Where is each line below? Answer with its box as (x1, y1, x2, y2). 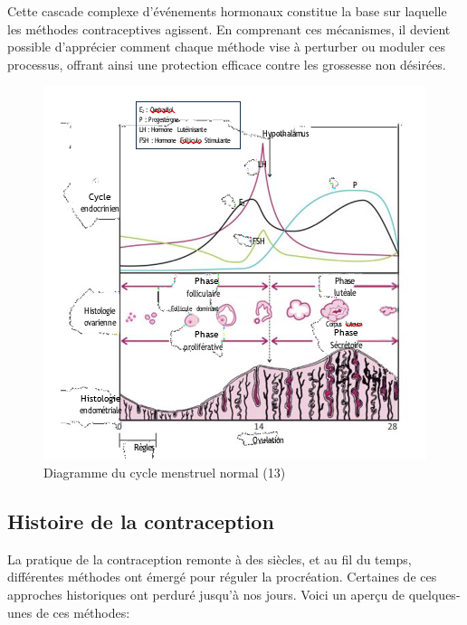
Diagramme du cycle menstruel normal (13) (43, 462, 286, 481)
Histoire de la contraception (7, 507, 274, 535)
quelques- (408, 584, 461, 603)
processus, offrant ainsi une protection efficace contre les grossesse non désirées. (7, 54, 446, 73)
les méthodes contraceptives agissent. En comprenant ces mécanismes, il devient (7, 19, 451, 38)
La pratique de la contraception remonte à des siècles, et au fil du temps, (7, 549, 412, 568)
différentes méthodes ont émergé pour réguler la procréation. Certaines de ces (7, 567, 437, 586)
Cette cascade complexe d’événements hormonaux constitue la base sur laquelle (7, 2, 447, 20)
